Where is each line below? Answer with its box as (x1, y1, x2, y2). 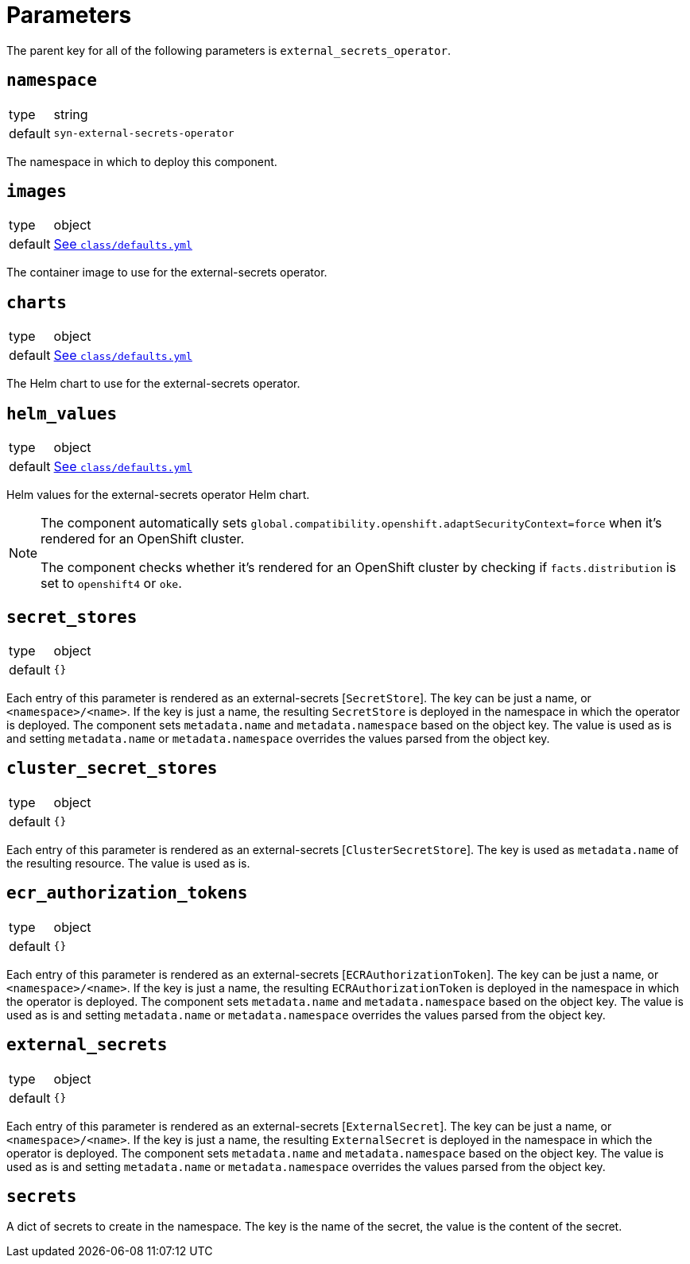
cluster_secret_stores (6, 759, 218, 779)
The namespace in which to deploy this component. (6, 154, 277, 168)
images (6, 182, 67, 202)
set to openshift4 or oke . (41, 575, 182, 592)
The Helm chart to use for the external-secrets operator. (6, 377, 300, 391)
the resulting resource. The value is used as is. (6, 856, 250, 870)
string (53, 106, 88, 122)
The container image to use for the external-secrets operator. (6, 265, 328, 280)
